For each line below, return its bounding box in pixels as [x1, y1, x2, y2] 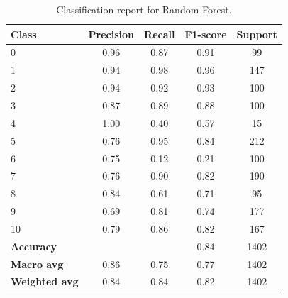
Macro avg [11, 256, 64, 271]
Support [236, 26, 277, 41]
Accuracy [11, 238, 57, 253]
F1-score [184, 26, 227, 41]
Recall [144, 26, 175, 41]
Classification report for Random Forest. [56, 2, 232, 16]
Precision [88, 26, 135, 41]
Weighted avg [11, 274, 79, 289]
